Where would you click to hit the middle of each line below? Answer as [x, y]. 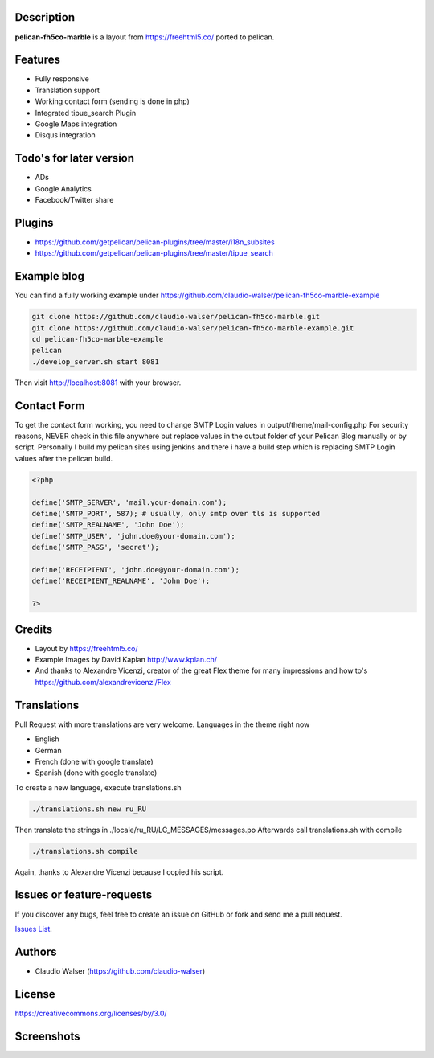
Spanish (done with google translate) [96, 773]
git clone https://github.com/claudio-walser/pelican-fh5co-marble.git [176, 317]
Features [37, 60]
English [47, 739]
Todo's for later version [75, 158]
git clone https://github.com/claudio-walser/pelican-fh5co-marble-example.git [193, 328]
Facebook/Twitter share [74, 200]
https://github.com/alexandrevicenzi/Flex [103, 682]
